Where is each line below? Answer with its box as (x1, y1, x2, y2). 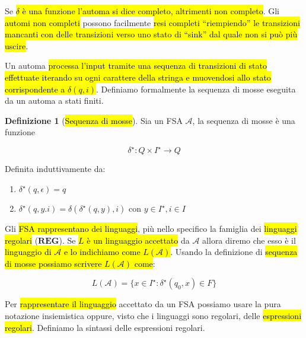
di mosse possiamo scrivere (5, 257, 102, 269)
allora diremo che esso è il (202, 234, 296, 246)
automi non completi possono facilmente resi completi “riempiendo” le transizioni (5, 16, 300, 28)
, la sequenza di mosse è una (192, 114, 295, 126)
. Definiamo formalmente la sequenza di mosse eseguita (95, 82, 296, 95)
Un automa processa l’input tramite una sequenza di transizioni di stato (5, 59, 267, 72)
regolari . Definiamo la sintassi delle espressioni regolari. (5, 321, 205, 333)
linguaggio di (5, 245, 52, 258)
